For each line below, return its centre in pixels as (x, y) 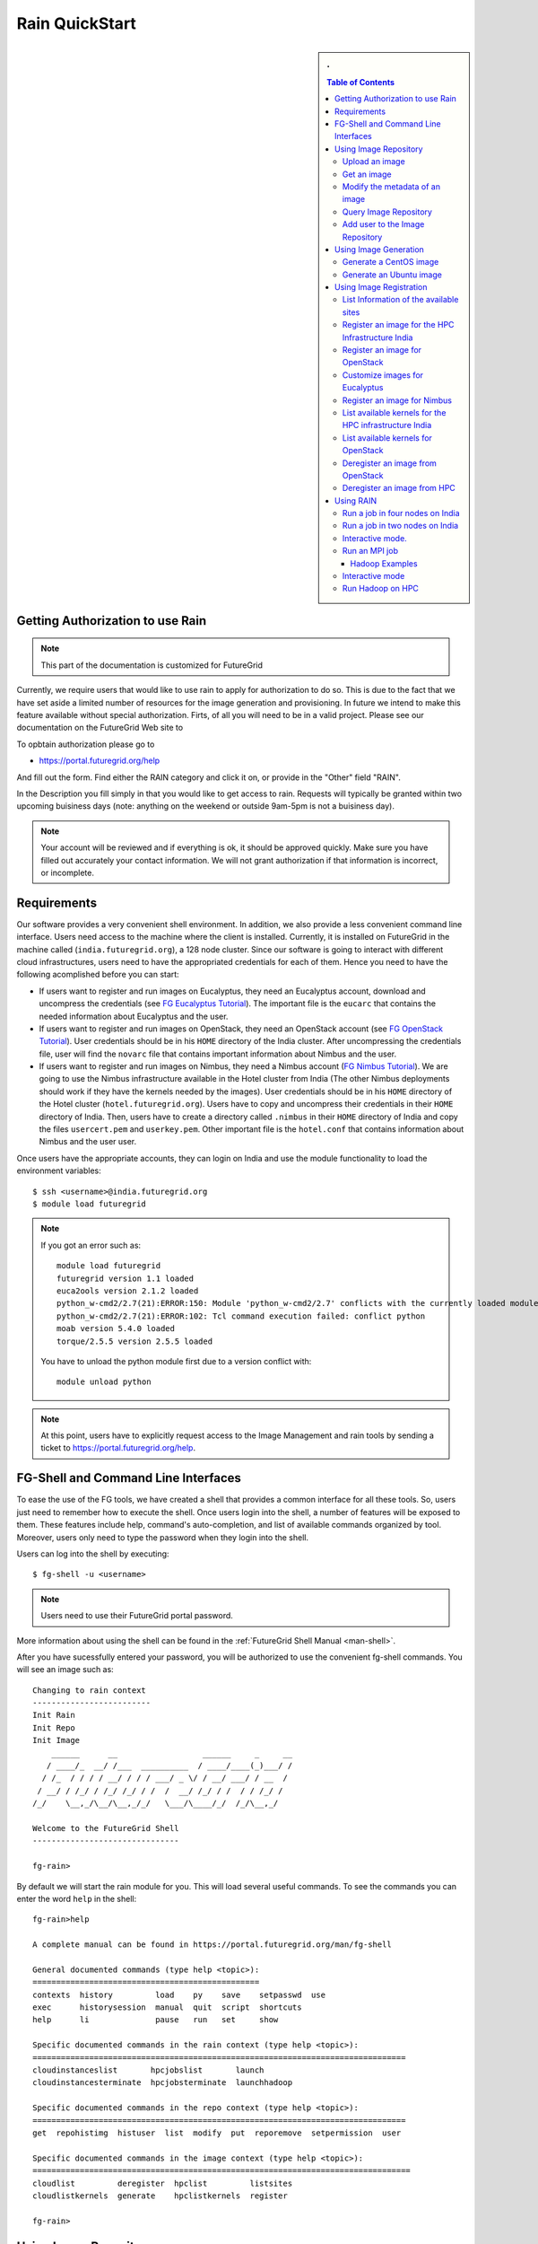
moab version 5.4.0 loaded (116, 1329)
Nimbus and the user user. (88, 1142)
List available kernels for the (394, 412)
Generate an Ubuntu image (392, 275)
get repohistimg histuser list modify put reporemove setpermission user (217, 2133)
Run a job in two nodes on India (400, 526)
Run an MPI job (370, 551)
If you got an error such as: (91, 1245)
